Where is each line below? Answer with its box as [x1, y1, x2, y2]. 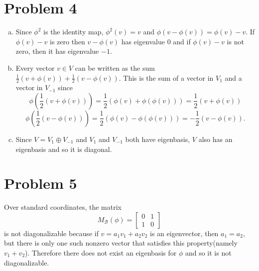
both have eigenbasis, [125, 134, 190, 144]
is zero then [50, 36, 85, 46]
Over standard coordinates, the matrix [4, 202, 122, 212]
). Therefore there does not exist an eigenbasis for [25, 248, 177, 258]
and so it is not [185, 248, 232, 258]
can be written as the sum [75, 62, 155, 73]
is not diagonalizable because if [4, 228, 99, 238]
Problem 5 [4, 173, 77, 193]
